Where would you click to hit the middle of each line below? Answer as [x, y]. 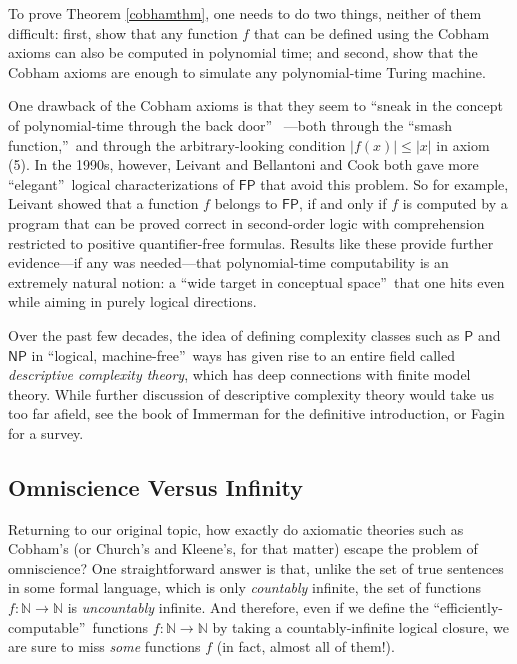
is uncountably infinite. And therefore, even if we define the [248, 607]
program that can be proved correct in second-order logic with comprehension [246, 222]
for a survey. [46, 432]
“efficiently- [468, 607]
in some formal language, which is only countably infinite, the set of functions [244, 587]
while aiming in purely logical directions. [132, 301]
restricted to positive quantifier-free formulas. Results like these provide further [251, 242]
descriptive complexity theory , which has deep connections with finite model [239, 374]
